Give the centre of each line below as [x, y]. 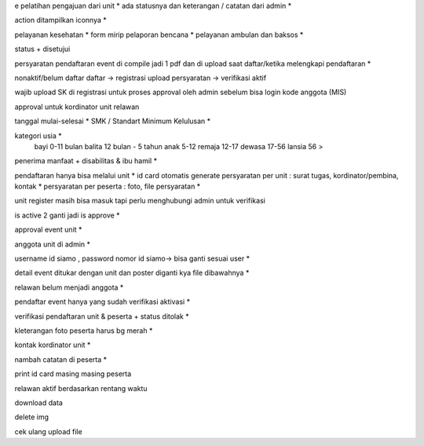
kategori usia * [38, 135]
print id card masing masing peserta [73, 374]
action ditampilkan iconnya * [61, 20]
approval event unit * [48, 230]
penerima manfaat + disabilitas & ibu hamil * [86, 161]
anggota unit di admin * [52, 244]
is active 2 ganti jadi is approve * [68, 215]
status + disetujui [42, 49]
